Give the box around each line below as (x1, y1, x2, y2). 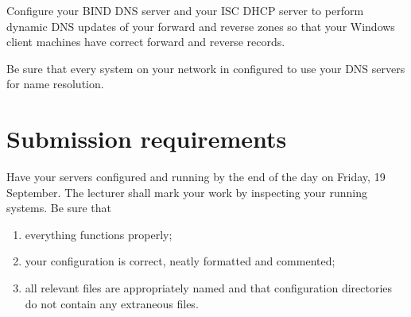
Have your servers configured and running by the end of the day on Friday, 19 (6, 168, 386, 185)
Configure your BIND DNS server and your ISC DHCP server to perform (6, 2, 364, 18)
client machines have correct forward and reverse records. (6, 33, 285, 50)
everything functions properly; (25, 226, 173, 242)
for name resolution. (6, 75, 104, 92)
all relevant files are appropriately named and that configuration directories (25, 280, 393, 296)
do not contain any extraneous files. (25, 295, 199, 311)
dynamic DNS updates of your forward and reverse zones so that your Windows (6, 17, 395, 34)
